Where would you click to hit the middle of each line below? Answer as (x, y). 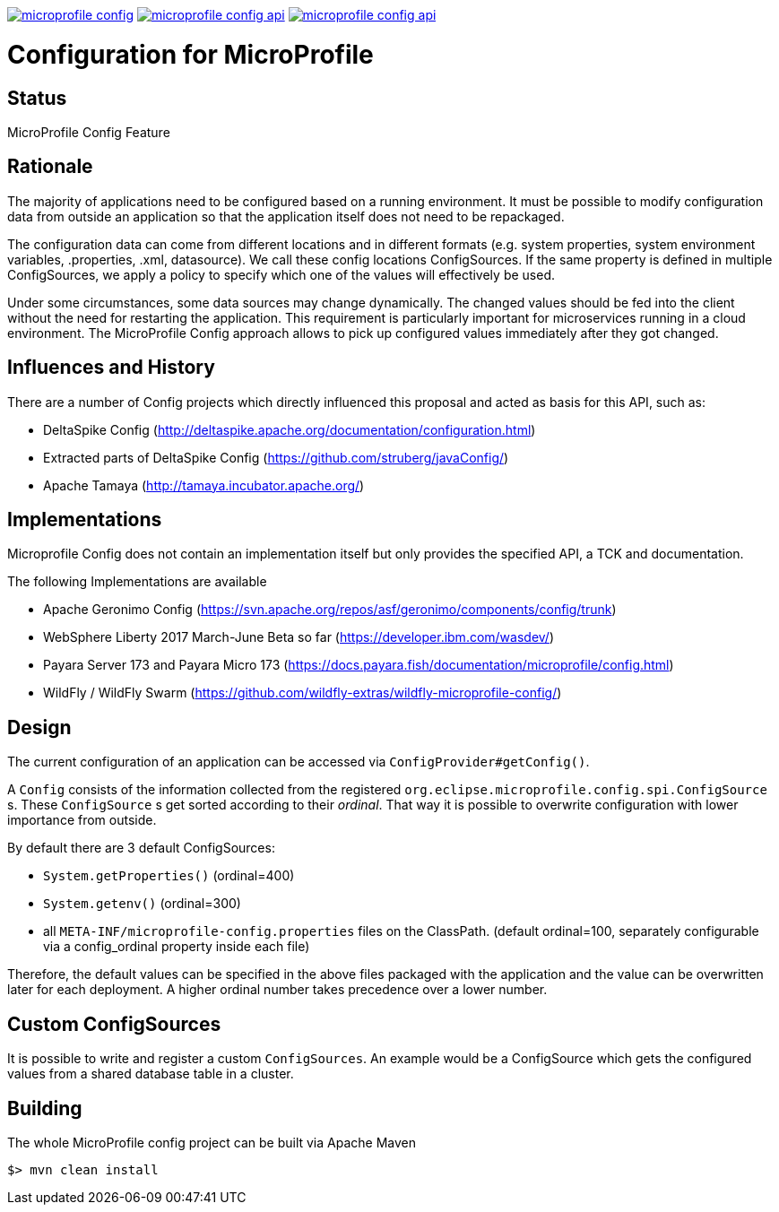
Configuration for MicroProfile (190, 54)
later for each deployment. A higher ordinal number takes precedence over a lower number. (277, 990)
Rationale (50, 167)
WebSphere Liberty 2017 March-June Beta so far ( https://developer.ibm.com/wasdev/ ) (299, 637)
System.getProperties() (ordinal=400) (169, 876)
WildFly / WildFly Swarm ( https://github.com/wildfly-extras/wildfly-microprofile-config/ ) (303, 693)
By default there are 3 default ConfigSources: (141, 848)
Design (39, 727)
